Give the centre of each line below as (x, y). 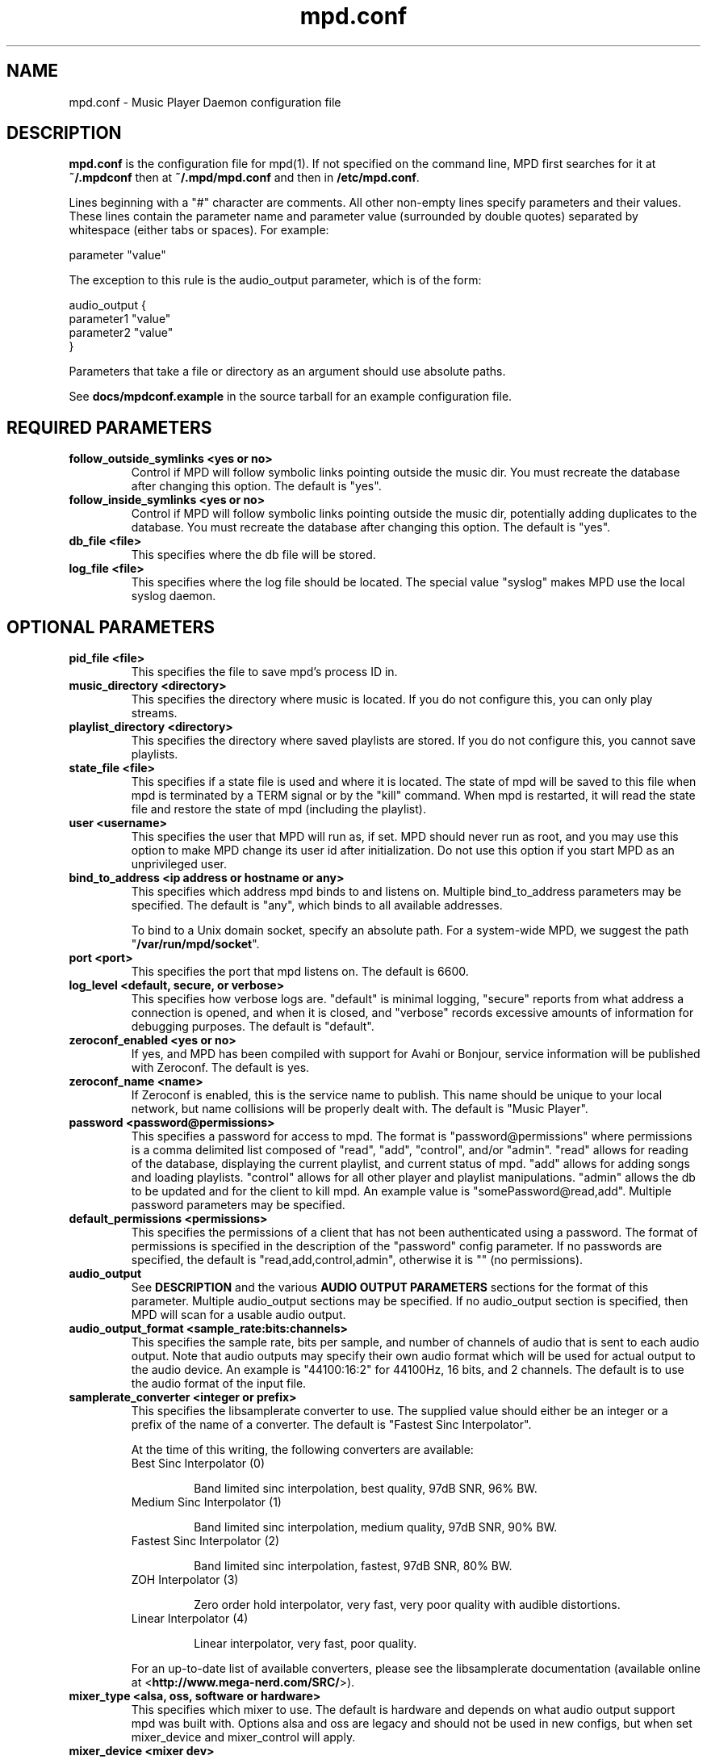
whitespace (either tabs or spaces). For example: (199, 230)
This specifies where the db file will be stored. (253, 555)
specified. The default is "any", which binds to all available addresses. (317, 905)
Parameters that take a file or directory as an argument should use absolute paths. (287, 372)
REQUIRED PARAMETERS (109, 427)
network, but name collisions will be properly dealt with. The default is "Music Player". (360, 1109)
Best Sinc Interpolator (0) (198, 1464)
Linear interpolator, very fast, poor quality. (305, 1644)
